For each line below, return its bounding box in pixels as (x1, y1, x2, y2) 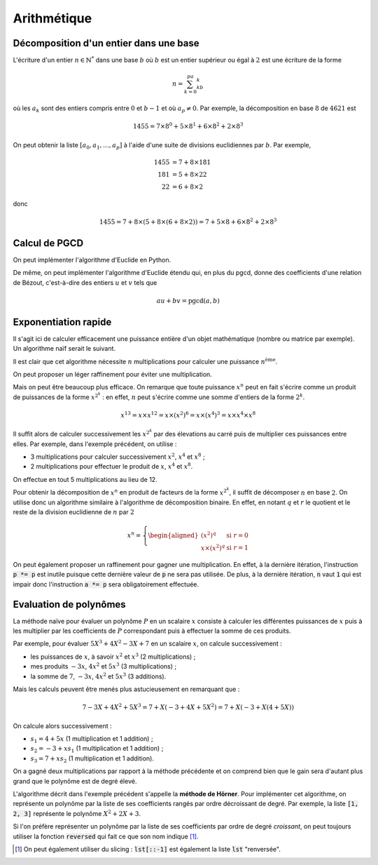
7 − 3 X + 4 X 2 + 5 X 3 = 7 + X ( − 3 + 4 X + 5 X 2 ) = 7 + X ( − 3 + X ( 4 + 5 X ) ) (82, 702, 294, 711)
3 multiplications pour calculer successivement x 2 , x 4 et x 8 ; (30, 452, 206, 461)
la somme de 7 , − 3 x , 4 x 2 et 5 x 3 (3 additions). (30, 671, 167, 680)
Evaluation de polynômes (13, 598, 126, 610)
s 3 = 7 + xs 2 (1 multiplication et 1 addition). (30, 754, 154, 764)
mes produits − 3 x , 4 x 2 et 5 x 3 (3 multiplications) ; (30, 662, 177, 671)
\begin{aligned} (148, 531, 199, 539)
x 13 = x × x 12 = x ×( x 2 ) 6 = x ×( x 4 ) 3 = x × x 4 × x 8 (120, 410, 256, 420)
